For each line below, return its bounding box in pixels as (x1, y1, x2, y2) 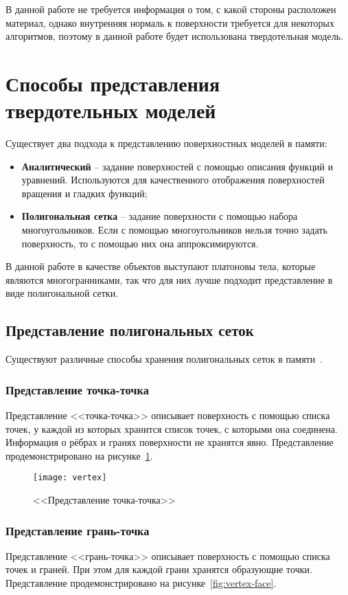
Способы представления (5, 69, 220, 97)
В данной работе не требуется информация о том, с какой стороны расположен (5, 2, 336, 16)
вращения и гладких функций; (21, 186, 148, 200)
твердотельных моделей (5, 96, 216, 124)
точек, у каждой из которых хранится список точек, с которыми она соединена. (5, 421, 338, 436)
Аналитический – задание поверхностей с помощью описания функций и (21, 159, 334, 173)
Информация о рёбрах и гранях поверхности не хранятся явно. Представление (5, 435, 334, 449)
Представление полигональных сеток (5, 319, 254, 341)
